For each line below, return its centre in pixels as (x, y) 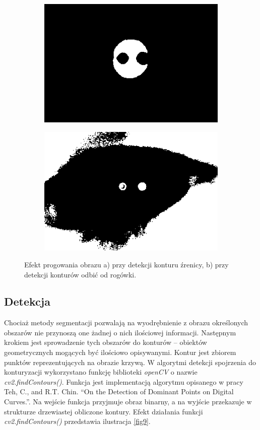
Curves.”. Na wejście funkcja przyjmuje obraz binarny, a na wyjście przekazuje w (128, 402)
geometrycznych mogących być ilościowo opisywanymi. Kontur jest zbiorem (120, 352)
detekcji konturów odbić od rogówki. (80, 274)
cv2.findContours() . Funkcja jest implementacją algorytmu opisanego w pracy (124, 381)
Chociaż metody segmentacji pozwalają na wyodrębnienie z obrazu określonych (126, 322)
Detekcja (27, 301)
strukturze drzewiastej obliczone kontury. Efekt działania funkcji (104, 411)
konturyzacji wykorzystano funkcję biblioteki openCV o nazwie (101, 372)
